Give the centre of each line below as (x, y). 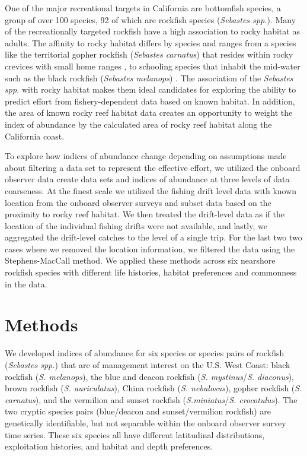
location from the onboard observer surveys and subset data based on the (138, 202)
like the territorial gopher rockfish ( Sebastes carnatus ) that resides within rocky (149, 54)
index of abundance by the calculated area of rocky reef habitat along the (138, 124)
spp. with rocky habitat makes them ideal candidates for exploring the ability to (151, 89)
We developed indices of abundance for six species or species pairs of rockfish (145, 353)
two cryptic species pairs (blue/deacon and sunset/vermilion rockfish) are (138, 411)
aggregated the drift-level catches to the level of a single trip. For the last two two (153, 237)
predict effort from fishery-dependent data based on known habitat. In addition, (150, 101)
